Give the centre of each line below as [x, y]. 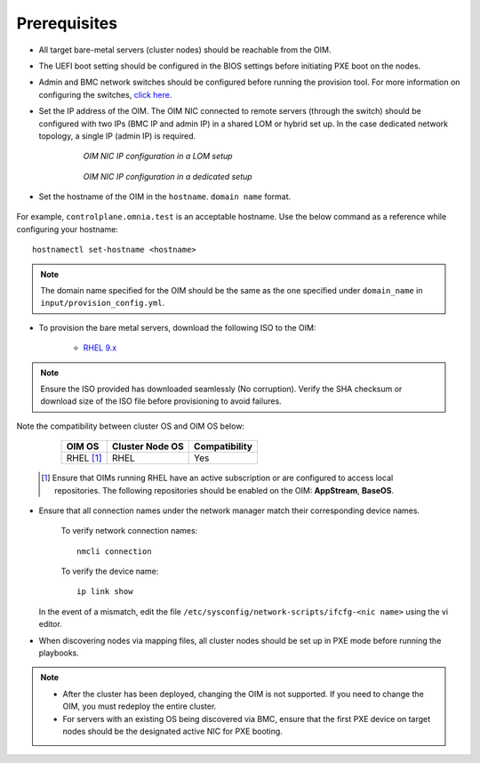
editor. [50, 624]
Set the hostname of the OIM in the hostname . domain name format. [165, 197]
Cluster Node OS [148, 446]
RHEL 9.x [100, 348]
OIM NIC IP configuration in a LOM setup [158, 157]
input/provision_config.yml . [103, 303]
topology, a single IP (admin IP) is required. [117, 136]
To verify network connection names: [129, 531]
